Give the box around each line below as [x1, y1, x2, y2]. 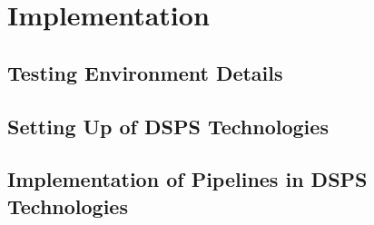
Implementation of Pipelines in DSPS [7, 165, 368, 193]
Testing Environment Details [7, 58, 283, 86]
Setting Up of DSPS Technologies [7, 112, 329, 140]
